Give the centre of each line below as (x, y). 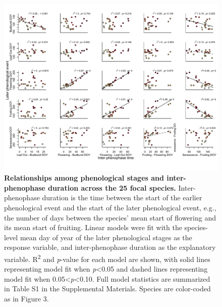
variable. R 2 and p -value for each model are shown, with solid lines (107, 258)
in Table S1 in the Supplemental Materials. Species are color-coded (107, 289)
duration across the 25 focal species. (112, 187)
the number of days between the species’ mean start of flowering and (110, 217)
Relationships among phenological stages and (84, 178)
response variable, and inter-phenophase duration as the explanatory (110, 247)
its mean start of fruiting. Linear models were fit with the (93, 227)
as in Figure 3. (26, 298)
